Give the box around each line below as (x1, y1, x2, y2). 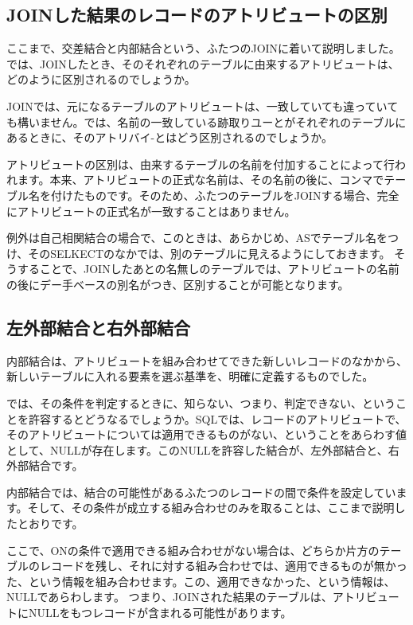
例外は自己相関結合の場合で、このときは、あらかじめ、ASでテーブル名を (6, 229, 388, 246)
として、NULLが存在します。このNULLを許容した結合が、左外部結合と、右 (6, 441, 399, 458)
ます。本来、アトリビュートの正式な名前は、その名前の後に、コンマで (17, 171, 384, 188)
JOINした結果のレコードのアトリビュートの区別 (6, 2, 388, 27)
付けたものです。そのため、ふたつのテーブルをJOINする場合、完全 (50, 186, 399, 203)
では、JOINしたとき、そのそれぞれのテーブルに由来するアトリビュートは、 (6, 55, 399, 72)
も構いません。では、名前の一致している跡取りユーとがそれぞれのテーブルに (6, 113, 407, 130)
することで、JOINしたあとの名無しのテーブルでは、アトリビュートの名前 (17, 260, 399, 277)
